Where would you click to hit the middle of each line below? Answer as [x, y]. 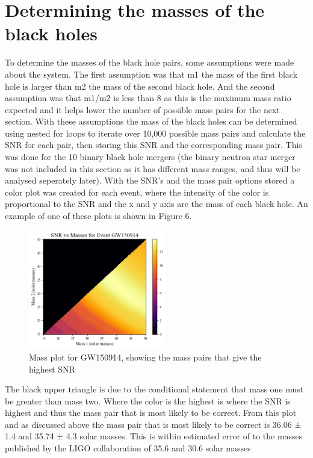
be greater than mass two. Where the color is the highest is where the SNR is [148, 401]
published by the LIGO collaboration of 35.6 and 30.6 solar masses [128, 448]
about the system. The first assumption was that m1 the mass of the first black [151, 74]
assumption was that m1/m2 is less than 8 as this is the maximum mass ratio [148, 98]
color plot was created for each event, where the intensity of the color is [137, 192]
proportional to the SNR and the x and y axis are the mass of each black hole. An [156, 204]
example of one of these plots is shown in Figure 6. [98, 216]
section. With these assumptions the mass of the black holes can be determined [151, 121]
